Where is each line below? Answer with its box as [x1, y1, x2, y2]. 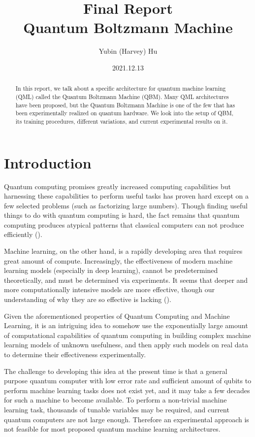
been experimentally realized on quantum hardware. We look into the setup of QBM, [15, 109, 234, 117]
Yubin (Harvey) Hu [98, 46, 158, 56]
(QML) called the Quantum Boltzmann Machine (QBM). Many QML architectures [15, 92, 229, 101]
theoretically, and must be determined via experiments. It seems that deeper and [4, 274, 248, 285]
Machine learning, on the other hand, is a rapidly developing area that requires [4, 246, 243, 256]
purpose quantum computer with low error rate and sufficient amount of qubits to [4, 375, 252, 386]
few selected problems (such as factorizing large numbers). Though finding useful [4, 200, 248, 210]
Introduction [4, 152, 92, 172]
